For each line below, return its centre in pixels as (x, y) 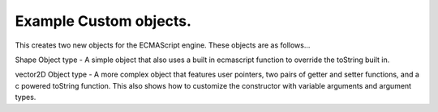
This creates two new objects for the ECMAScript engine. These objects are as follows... (163, 45)
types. (26, 97)
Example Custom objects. (103, 21)
